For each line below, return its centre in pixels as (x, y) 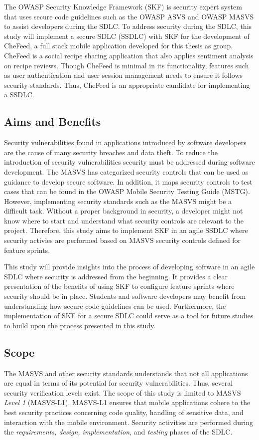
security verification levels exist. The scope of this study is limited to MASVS (123, 392)
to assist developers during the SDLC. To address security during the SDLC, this (128, 26)
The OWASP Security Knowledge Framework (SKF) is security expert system (123, 6)
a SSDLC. (19, 95)
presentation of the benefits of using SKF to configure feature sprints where (119, 286)
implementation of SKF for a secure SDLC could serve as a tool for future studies (129, 316)
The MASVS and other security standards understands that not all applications (126, 373)
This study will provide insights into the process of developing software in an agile (129, 267)
